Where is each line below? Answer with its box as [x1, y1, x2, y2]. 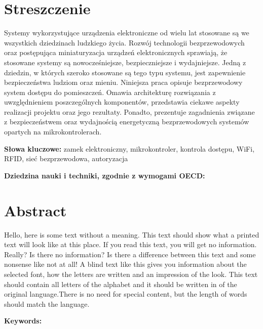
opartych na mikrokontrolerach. [4, 126, 102, 137]
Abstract [4, 200, 67, 220]
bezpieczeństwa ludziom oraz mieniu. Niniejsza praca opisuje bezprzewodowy [4, 77, 243, 87]
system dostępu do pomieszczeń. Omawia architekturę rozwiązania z [4, 86, 216, 97]
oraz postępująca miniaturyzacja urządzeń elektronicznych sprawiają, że [4, 47, 228, 58]
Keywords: [4, 315, 42, 326]
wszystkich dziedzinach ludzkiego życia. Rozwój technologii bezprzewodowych [4, 37, 245, 48]
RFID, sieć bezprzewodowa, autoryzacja [4, 153, 128, 164]
